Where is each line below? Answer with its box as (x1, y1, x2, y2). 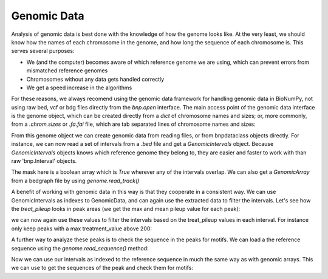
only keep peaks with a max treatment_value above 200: (11, 225, 152, 232)
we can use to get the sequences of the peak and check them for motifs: (11, 264, 194, 272)
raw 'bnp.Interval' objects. (11, 157, 77, 165)
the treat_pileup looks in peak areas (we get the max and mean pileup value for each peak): (11, 205, 241, 212)
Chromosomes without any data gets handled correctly (26, 75, 165, 83)
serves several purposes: (11, 47, 75, 55)
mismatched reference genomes (26, 67, 108, 74)
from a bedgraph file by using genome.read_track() (11, 177, 140, 184)
